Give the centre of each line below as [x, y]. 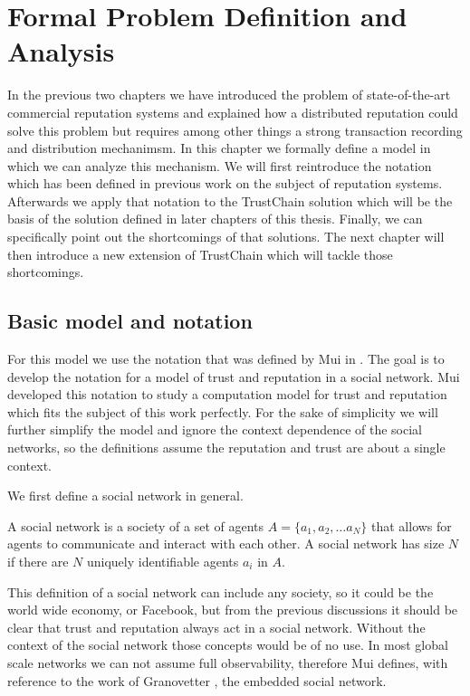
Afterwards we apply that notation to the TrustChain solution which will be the [230, 200]
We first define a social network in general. [125, 496]
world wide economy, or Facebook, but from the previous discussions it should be [233, 610]
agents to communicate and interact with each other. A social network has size [226, 543]
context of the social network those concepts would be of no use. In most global [228, 645]
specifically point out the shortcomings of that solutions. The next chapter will [226, 237]
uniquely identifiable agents [163, 561]
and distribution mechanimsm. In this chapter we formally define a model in [219, 148]
